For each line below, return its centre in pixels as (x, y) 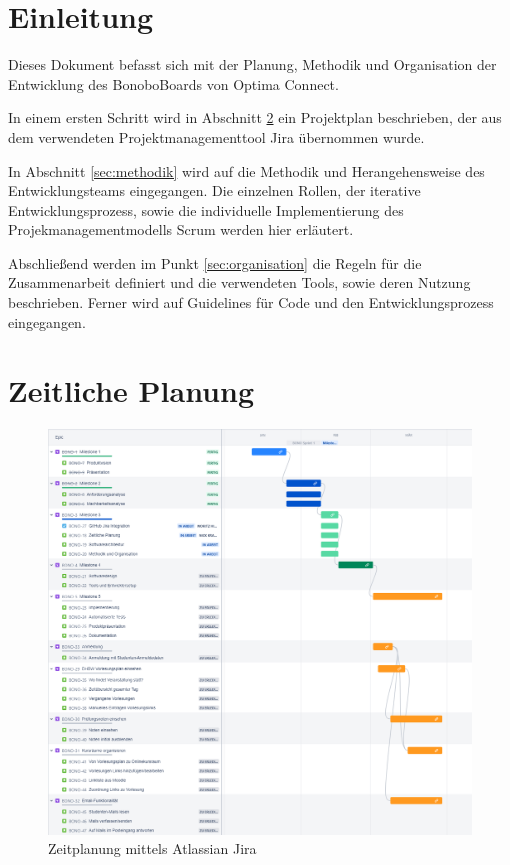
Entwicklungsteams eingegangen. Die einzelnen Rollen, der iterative (214, 190)
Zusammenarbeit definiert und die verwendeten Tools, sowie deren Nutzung (239, 282)
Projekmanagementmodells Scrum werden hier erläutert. (181, 229)
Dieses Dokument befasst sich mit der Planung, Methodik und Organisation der (252, 64)
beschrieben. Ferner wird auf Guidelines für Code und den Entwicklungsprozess (251, 302)
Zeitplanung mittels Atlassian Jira (152, 848)
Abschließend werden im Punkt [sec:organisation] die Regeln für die (215, 262)
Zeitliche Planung (131, 390)
